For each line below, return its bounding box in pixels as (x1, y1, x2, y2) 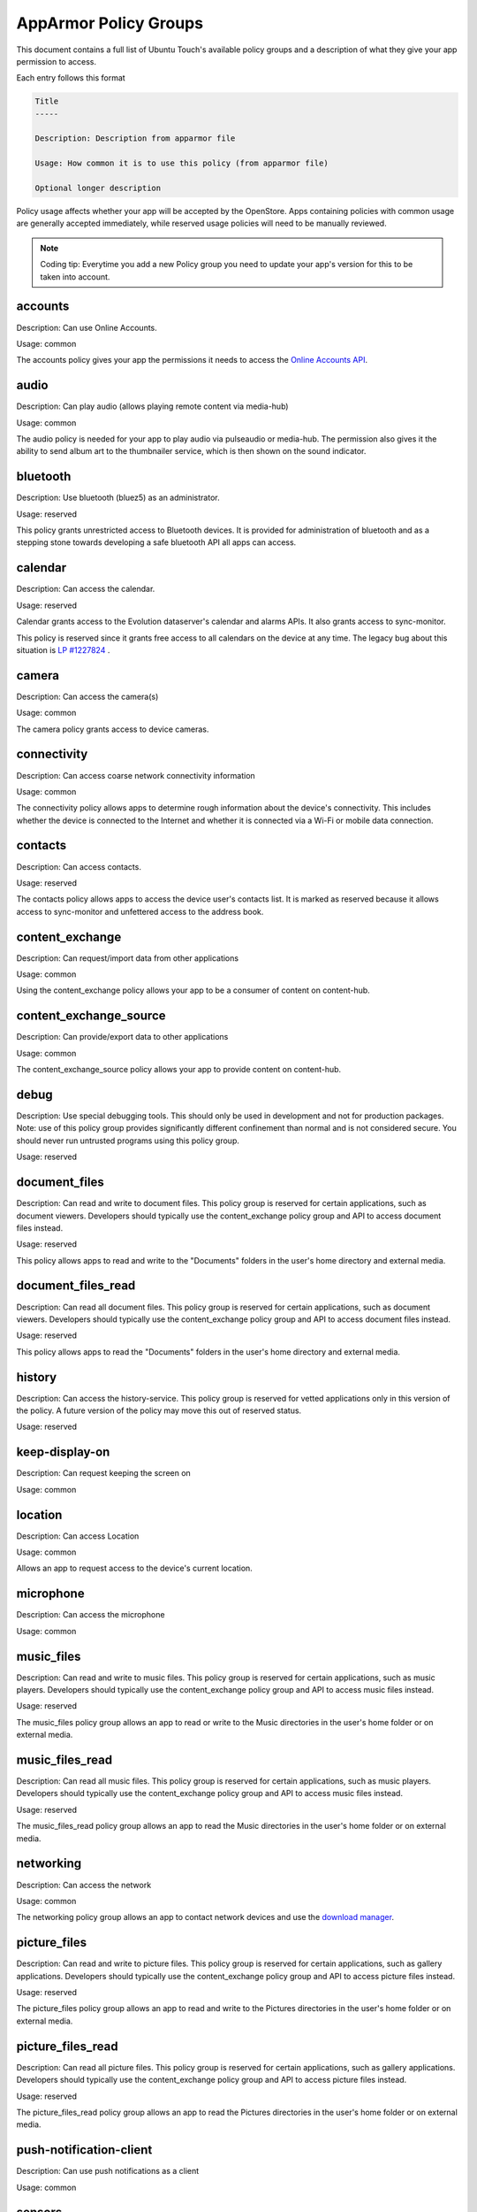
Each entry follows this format (16, 73, 125, 83)
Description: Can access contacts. (16, 861, 141, 872)
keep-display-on (16, 1445, 110, 1460)
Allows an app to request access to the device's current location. (16, 1563, 254, 1574)
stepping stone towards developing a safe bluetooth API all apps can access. (16, 537, 297, 548)
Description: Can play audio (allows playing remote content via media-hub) (16, 401, 289, 411)
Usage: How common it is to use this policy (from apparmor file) (34, 158, 329, 168)
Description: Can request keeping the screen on (16, 1468, 192, 1479)
